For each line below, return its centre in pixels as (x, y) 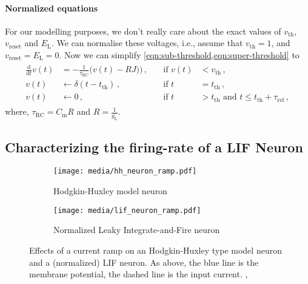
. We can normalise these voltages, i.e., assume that (147, 43)
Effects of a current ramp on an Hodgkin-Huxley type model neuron (156, 250)
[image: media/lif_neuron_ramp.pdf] (127, 210)
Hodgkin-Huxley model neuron (110, 191)
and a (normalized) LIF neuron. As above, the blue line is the (144, 262)
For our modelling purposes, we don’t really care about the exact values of (143, 31)
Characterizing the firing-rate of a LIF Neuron (154, 147)
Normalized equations (52, 8)
